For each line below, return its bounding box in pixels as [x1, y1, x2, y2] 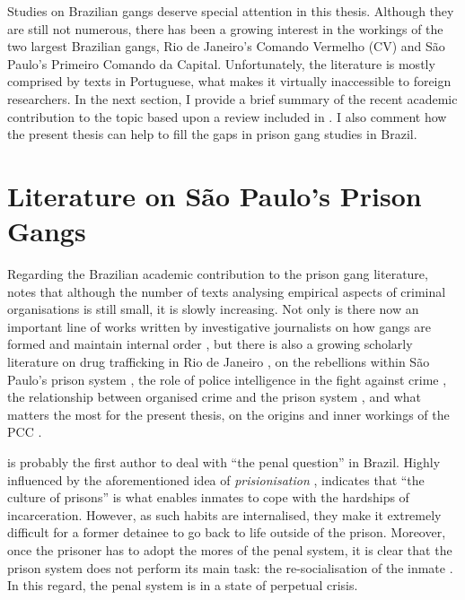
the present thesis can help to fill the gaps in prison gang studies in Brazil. [7, 125, 417, 143]
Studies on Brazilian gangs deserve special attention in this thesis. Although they [7, 2, 454, 20]
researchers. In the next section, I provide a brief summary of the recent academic [7, 89, 458, 108]
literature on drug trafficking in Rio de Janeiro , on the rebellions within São [7, 352, 430, 371]
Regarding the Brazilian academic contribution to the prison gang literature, [7, 265, 428, 283]
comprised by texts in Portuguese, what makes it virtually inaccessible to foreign [7, 72, 452, 91]
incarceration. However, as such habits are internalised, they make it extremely [7, 505, 442, 524]
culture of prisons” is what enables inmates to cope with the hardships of [7, 488, 409, 507]
